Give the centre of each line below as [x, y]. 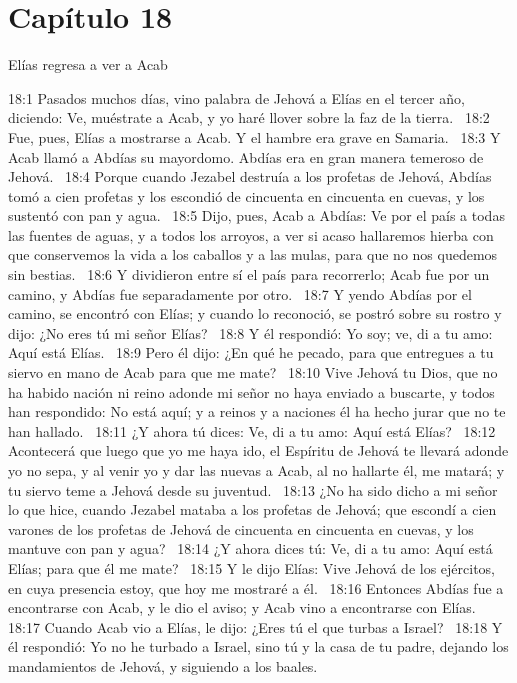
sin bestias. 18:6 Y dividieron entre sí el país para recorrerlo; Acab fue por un [249, 274]
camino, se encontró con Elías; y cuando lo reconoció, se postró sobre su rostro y [255, 313]
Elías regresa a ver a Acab [88, 64]
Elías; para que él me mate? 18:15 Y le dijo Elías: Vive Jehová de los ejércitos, [252, 567]
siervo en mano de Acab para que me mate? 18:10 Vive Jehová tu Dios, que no [253, 372]
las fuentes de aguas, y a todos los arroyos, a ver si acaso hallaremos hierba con [251, 234]
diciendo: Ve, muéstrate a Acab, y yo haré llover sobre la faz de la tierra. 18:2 [249, 117]
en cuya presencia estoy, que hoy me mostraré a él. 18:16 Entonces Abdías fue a [256, 587]
